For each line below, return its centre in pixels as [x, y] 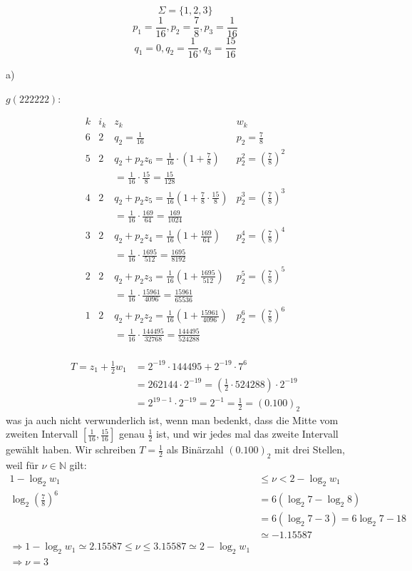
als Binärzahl [195, 449]
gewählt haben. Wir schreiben [71, 449]
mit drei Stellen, [310, 449]
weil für [22, 465]
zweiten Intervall [42, 434]
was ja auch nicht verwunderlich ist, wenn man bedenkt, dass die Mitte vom [172, 420]
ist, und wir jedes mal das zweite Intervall [247, 434]
